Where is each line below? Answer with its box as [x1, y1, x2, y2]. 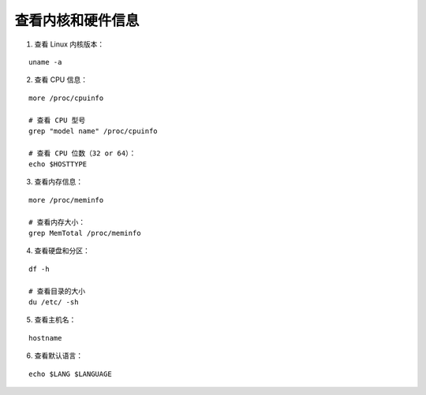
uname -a [28, 58, 62, 66]
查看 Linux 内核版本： [34, 39, 105, 49]
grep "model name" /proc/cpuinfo [28, 126, 158, 136]
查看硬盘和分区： [34, 246, 90, 255]
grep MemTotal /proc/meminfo [28, 229, 141, 238]
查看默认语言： [34, 351, 83, 360]
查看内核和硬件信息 [14, 12, 140, 29]
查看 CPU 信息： [34, 75, 88, 84]
